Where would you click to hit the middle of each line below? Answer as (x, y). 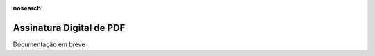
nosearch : (28, 8)
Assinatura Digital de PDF (69, 28)
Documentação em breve (49, 44)
